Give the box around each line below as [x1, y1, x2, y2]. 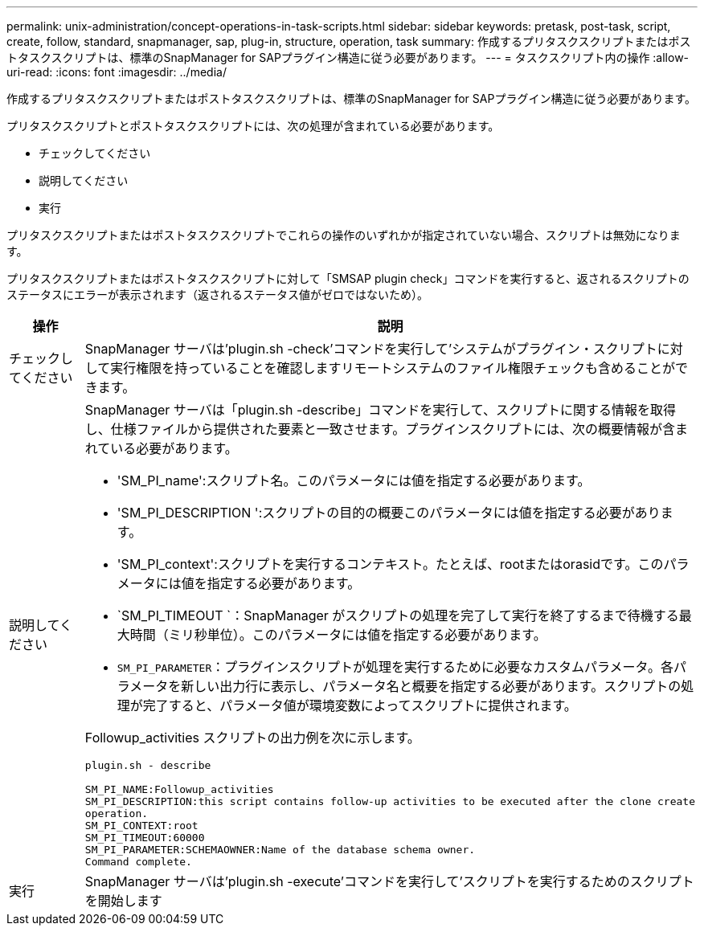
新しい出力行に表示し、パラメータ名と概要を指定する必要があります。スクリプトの [181, 678, 681, 694]
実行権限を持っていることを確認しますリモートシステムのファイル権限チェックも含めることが [110, 360, 676, 376]
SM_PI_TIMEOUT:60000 [84, 832, 205, 844]
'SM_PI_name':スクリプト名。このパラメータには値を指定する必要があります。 [117, 472, 591, 488]
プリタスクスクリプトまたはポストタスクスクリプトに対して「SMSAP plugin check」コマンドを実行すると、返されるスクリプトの [6, 272, 690, 285]
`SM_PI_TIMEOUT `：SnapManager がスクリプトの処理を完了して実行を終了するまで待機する [117, 607, 679, 623]
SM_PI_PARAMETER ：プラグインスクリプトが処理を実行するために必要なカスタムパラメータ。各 [117, 659, 673, 675]
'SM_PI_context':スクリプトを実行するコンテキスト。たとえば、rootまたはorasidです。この [117, 556, 664, 572]
